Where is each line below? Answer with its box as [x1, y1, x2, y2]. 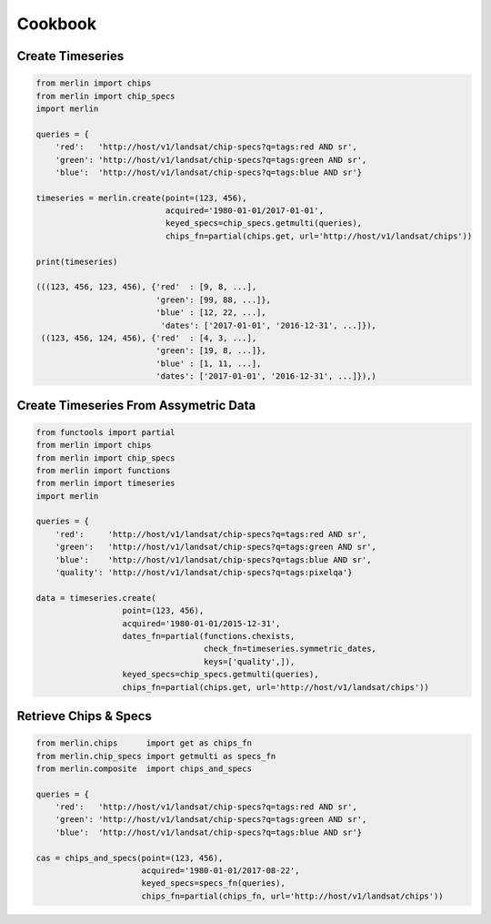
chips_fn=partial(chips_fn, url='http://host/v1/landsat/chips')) [141, 890, 445, 901]
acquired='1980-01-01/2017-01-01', [165, 206, 325, 216]
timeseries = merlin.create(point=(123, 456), [35, 192, 247, 203]
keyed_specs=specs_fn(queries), [141, 878, 286, 888]
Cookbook [16, 14, 97, 34]
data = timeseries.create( [35, 593, 156, 603]
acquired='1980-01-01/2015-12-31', [122, 618, 281, 628]
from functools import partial [35, 427, 176, 437]
